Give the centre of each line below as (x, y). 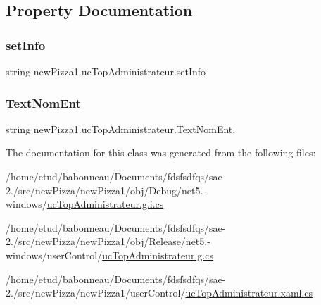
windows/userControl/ (54, 255)
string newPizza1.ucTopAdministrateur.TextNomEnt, (121, 129)
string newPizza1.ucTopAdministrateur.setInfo (106, 71)
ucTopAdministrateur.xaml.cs (249, 293)
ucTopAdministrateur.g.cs (158, 255)
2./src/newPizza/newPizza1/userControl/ (96, 293)
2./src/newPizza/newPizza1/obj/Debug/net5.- (106, 190)
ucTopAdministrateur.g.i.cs (105, 204)
